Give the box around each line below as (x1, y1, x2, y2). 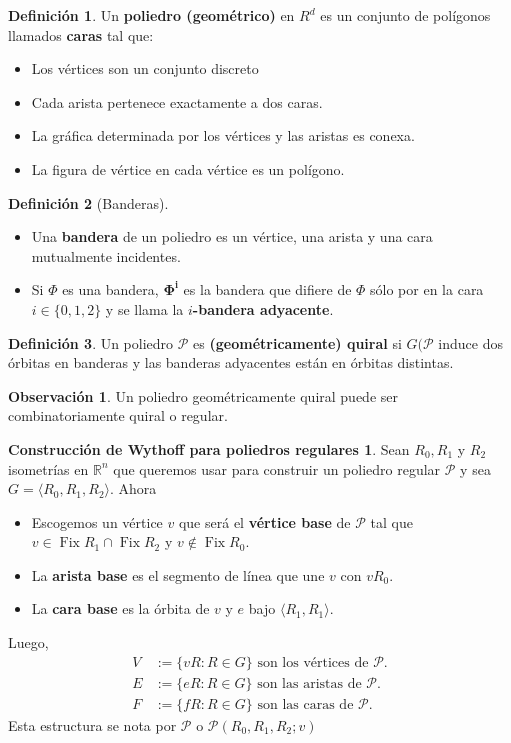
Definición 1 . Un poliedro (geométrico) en (8, 5, 295, 25)
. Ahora (110, 478, 157, 499)
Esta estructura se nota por (8, 714, 177, 735)
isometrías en (8, 458, 89, 479)
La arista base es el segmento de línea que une (31, 564, 325, 585)
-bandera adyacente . (192, 298, 334, 319)
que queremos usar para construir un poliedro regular (113, 458, 441, 479)
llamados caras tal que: (8, 24, 154, 45)
